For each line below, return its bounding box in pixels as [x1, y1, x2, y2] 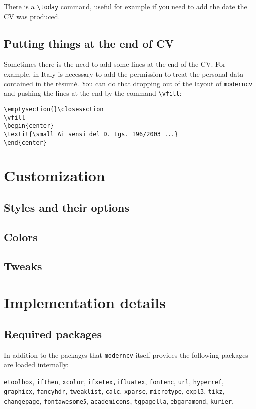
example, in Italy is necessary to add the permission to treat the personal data [4, 69, 244, 79]
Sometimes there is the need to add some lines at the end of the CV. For [4, 59, 226, 69]
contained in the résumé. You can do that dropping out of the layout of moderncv [4, 78, 253, 88]
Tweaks [4, 258, 42, 273]
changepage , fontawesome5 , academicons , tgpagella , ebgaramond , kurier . [4, 396, 234, 406]
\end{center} [4, 139, 47, 146]
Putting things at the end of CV [4, 35, 174, 51]
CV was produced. [4, 11, 60, 21]
